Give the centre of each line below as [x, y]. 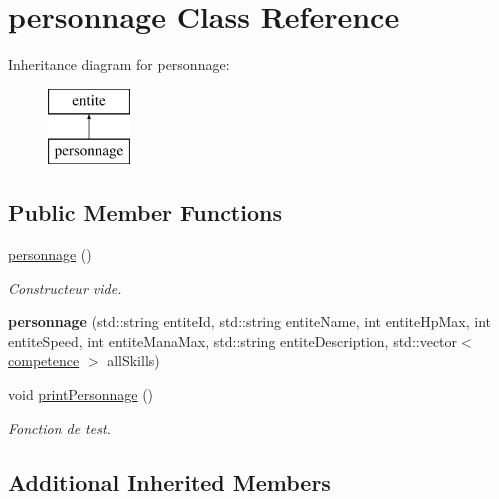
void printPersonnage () [81, 394]
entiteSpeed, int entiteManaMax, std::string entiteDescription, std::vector [233, 340]
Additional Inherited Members [169, 481]
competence [44, 360]
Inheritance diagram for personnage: [119, 64]
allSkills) [133, 360]
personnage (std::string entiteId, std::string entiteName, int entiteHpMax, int [250, 321]
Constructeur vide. [65, 287]
